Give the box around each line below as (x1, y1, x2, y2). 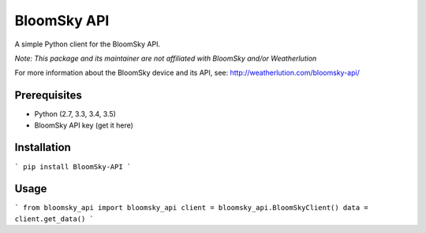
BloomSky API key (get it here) (34, 120, 134, 130)
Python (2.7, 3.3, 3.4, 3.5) (34, 109, 116, 119)
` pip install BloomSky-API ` (14, 162, 132, 171)
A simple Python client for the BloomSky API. (14, 39, 161, 49)
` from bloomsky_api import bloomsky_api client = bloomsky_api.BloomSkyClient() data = (14, 203, 368, 213)
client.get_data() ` (14, 214, 95, 224)
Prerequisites (14, 89, 82, 102)
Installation (14, 141, 71, 154)
